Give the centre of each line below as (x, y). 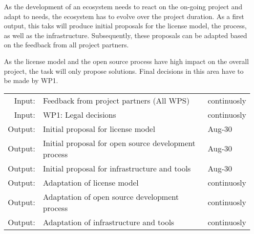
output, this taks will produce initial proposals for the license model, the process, (125, 26)
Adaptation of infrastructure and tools (109, 222)
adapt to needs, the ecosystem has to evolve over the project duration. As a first (124, 16)
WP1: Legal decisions (80, 114)
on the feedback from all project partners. (66, 45)
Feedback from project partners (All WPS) (116, 100)
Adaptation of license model (91, 182)
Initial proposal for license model (99, 128)
